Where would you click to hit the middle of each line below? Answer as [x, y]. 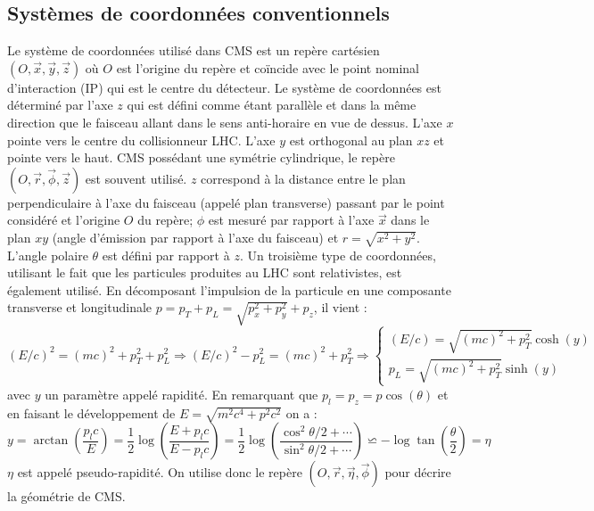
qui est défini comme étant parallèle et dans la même [272, 105]
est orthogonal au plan [351, 140]
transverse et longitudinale [80, 307]
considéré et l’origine [64, 220]
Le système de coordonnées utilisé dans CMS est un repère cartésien [194, 50]
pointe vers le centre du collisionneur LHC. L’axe [141, 140]
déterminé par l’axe [60, 105]
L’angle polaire [48, 255]
